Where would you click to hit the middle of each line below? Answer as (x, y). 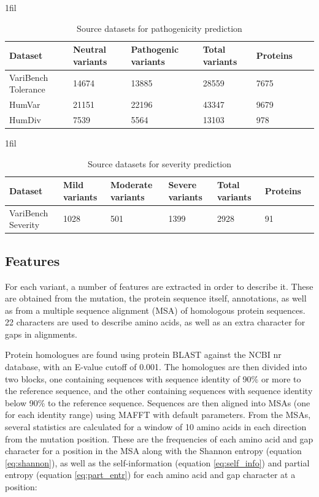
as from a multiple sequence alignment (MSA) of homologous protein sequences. (155, 310)
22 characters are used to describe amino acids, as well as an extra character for (155, 322)
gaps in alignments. (41, 334)
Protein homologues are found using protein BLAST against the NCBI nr (143, 355)
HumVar (25, 104)
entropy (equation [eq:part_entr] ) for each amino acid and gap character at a (150, 475)
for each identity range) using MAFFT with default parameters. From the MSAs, (158, 415)
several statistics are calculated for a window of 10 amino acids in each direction (156, 427)
